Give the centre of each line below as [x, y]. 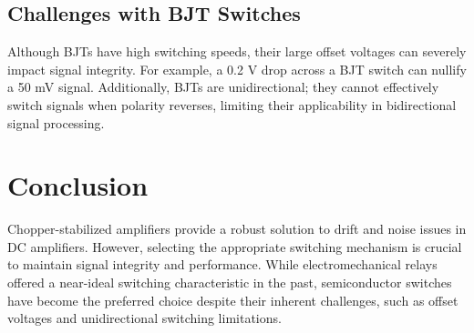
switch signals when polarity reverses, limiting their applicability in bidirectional [232, 104]
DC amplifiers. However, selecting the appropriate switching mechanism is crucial [235, 246]
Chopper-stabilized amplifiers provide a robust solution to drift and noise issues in [237, 229]
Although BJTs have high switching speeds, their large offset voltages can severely [237, 51]
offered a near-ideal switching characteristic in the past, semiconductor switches [230, 283]
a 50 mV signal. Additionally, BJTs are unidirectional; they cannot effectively [223, 87]
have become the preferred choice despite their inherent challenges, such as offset [233, 300]
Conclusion [78, 185]
